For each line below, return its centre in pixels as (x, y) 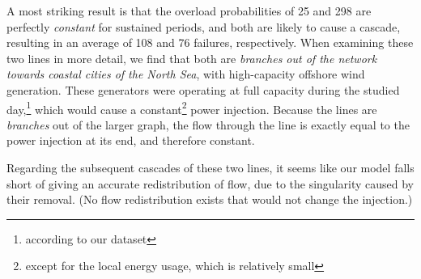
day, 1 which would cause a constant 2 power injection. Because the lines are (192, 108)
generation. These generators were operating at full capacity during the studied (203, 89)
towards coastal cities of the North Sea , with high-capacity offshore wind (186, 74)
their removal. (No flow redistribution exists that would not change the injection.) (210, 199)
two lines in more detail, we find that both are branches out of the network (192, 58)
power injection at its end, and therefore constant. (131, 140)
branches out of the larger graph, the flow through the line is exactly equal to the (208, 124)
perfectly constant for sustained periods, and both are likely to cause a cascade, (204, 26)
